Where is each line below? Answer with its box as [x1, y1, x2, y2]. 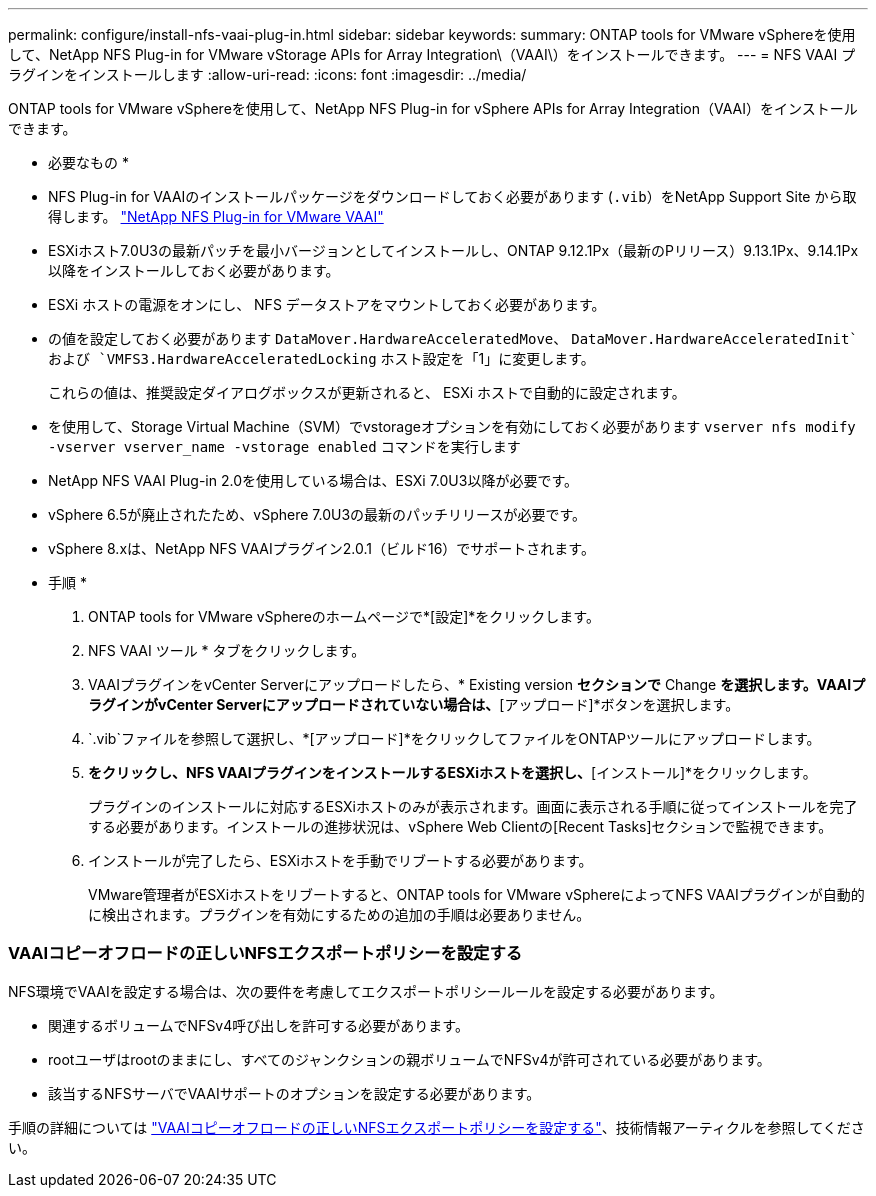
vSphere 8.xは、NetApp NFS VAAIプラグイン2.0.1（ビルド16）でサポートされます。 [48, 540, 595, 557]
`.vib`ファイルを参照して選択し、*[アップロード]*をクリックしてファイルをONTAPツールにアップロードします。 [88, 730, 821, 747]
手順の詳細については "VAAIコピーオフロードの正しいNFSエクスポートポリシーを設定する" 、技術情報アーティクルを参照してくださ [8, 1118, 865, 1136]
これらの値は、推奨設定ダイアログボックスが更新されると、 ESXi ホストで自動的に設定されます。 [48, 384, 686, 401]
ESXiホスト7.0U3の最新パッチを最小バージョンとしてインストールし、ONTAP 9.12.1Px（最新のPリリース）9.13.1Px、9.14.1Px [48, 242, 859, 259]
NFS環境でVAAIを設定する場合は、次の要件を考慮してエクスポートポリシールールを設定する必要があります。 [8, 982, 724, 1000]
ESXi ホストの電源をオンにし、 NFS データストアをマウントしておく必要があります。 [48, 296, 606, 313]
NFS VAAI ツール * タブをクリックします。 [88, 642, 366, 659]
